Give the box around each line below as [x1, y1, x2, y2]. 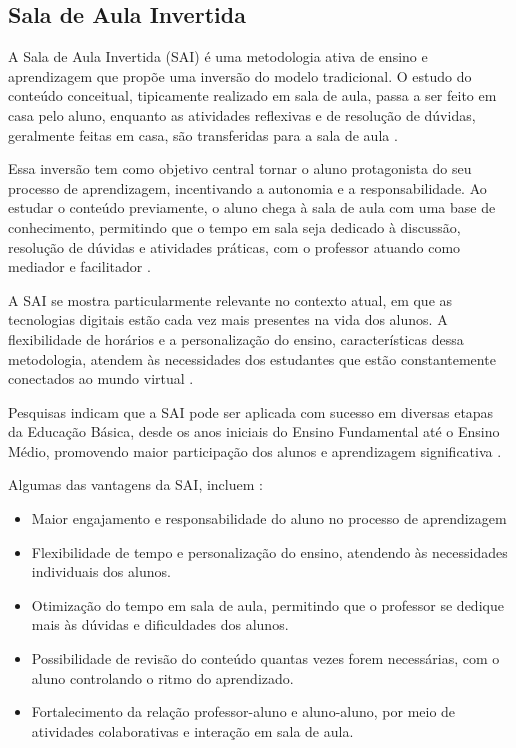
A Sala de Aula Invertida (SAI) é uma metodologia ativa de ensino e [8, 46, 428, 67]
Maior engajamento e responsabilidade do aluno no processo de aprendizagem [31, 508, 507, 529]
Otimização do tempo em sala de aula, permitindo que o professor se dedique [31, 594, 504, 615]
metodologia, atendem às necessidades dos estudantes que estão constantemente [8, 348, 496, 369]
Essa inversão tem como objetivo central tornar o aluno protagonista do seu [8, 158, 472, 179]
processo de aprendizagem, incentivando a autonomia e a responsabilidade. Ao [8, 177, 487, 198]
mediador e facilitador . [8, 256, 151, 277]
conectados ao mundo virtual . [8, 368, 194, 389]
